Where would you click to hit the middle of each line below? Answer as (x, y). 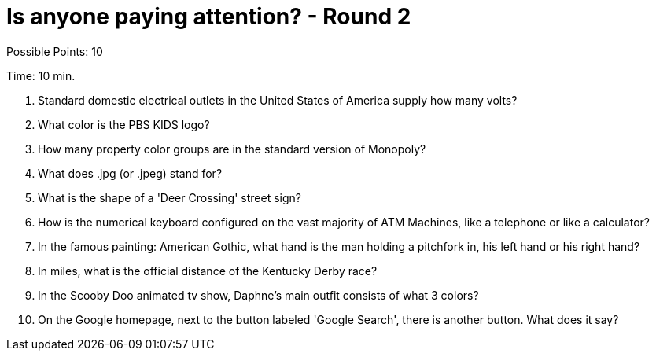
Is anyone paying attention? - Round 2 (209, 17)
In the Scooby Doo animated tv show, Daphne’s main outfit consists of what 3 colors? (258, 295)
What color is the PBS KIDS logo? (124, 124)
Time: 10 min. (41, 75)
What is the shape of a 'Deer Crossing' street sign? (170, 197)
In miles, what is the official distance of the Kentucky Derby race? (208, 271)
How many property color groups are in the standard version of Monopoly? (232, 149)
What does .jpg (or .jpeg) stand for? (130, 173)
